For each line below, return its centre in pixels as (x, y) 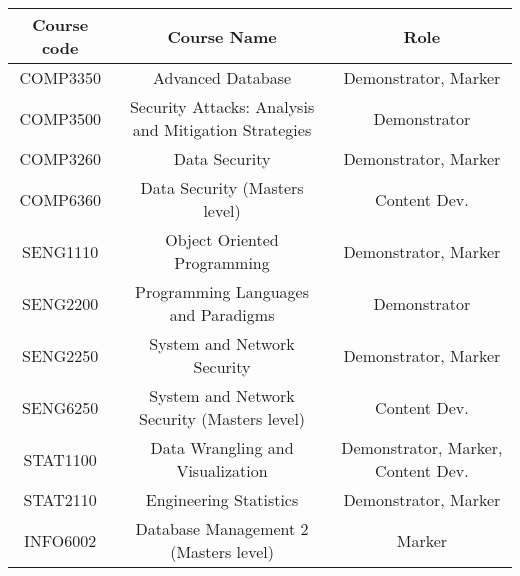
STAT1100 (60, 459)
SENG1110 (60, 251)
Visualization (222, 470)
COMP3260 (60, 158)
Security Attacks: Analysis (222, 106)
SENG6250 (60, 407)
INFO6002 (60, 540)
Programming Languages (222, 291)
